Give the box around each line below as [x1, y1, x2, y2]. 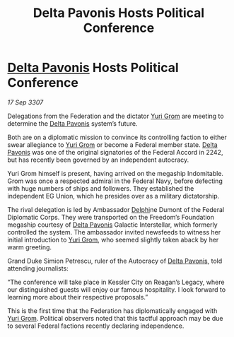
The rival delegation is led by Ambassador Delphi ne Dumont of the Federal [7, 205, 225, 213]
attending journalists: [7, 264, 69, 273]
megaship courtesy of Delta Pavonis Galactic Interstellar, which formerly [7, 220, 218, 229]
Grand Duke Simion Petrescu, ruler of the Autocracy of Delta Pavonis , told [7, 256, 223, 265]
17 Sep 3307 [7, 97, 44, 107]
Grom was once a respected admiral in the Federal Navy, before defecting [7, 177, 223, 185]
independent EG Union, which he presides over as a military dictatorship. [7, 191, 220, 200]
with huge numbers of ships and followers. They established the [7, 184, 194, 192]
